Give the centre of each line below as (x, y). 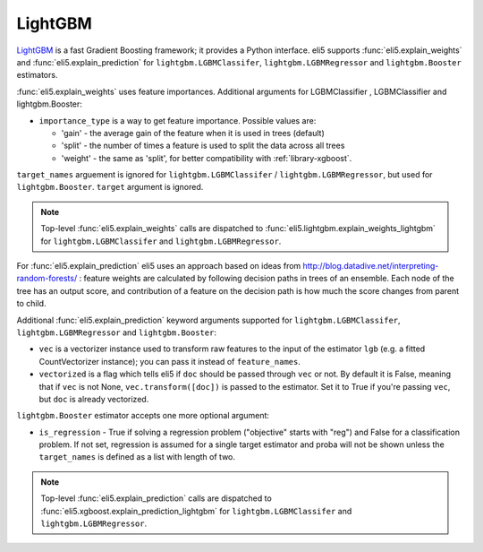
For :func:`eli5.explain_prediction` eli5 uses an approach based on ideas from (159, 266)
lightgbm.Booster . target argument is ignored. (110, 187)
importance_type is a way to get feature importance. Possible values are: (178, 120)
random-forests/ (47, 279)
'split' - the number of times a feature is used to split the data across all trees (203, 146)
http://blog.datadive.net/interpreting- (371, 266)
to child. (31, 304)
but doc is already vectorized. (94, 399)
